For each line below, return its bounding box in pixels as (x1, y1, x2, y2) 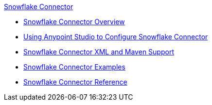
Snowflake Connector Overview (23, 17, 125, 26)
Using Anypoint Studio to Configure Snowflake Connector (23, 33, 208, 41)
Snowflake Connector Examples (23, 63, 125, 71)
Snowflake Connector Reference (23, 78, 127, 86)
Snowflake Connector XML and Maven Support (23, 48, 174, 56)
